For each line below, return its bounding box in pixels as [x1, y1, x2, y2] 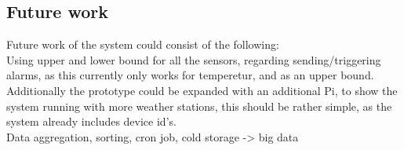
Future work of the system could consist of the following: [6, 36, 279, 53]
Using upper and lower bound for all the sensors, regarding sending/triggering [6, 51, 381, 68]
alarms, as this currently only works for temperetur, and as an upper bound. [6, 67, 374, 83]
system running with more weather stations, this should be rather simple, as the [6, 97, 392, 114]
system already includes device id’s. [6, 113, 177, 130]
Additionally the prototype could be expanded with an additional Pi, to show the [6, 82, 398, 98]
